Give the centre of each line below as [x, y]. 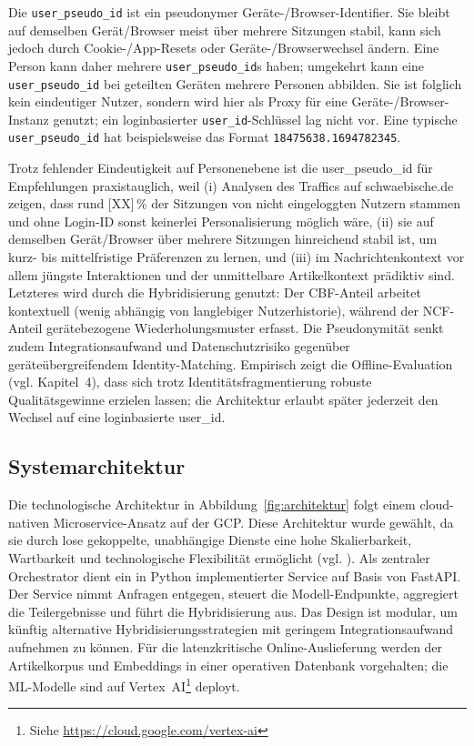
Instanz [29, 119]
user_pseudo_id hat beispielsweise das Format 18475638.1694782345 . [205, 137]
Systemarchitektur [97, 466]
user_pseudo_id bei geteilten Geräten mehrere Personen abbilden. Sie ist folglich [235, 83]
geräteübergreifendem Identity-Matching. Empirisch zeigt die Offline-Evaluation [231, 363]
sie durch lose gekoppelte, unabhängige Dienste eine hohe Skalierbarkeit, [210, 540]
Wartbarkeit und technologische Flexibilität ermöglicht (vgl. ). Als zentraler [219, 557]
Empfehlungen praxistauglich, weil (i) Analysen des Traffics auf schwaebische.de [231, 185]
